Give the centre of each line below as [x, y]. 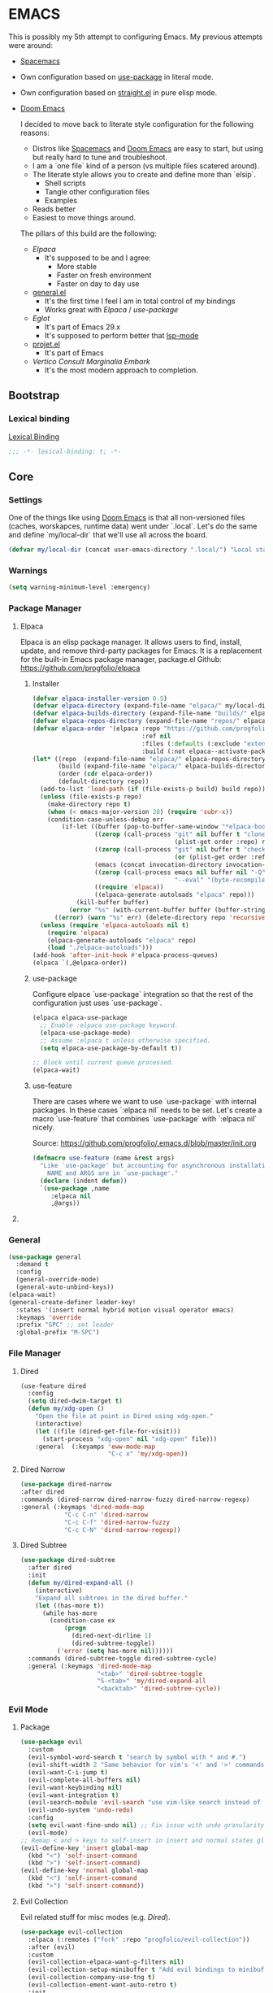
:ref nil [156, 736]
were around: [30, 45]
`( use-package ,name [74, 1188]
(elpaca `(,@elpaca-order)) [80, 963]
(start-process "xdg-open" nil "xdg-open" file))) [130, 1439]
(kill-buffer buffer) [113, 903]
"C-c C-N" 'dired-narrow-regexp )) [122, 1530]
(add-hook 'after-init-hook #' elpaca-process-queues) [125, 955]
